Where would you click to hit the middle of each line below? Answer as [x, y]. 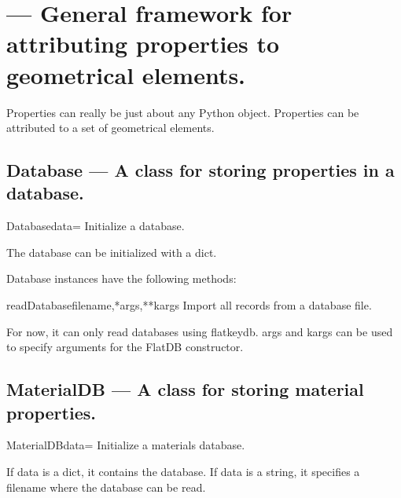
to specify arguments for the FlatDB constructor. [125, 347]
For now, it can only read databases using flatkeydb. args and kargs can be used [200, 331]
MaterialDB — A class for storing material [185, 389]
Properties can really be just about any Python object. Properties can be [183, 112]
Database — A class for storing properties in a [200, 170]
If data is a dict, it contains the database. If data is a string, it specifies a [183, 472]
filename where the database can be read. [106, 487]
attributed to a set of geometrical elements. [110, 128]
